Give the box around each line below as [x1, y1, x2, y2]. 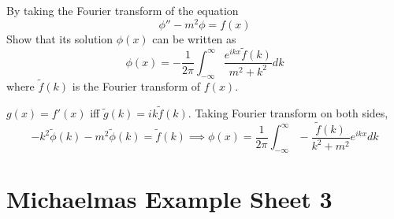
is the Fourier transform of [72, 77, 201, 94]
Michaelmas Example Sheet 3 [6, 183, 333, 215]
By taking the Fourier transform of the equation [6, 2, 239, 18]
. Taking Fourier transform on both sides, [188, 104, 388, 121]
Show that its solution [6, 30, 113, 46]
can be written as [152, 30, 236, 46]
